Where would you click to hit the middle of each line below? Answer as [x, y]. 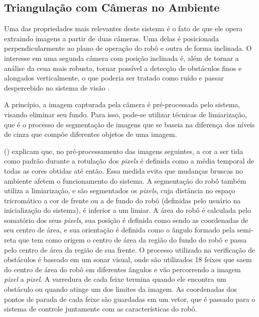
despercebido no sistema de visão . [57, 87]
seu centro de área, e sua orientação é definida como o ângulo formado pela [119, 230]
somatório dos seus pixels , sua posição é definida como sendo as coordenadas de [126, 220]
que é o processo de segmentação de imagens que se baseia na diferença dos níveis [129, 124]
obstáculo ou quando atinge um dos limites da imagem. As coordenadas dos [120, 289]
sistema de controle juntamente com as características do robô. [101, 309]
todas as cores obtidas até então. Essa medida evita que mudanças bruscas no [123, 170]
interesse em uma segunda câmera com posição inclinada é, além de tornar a [121, 58]
